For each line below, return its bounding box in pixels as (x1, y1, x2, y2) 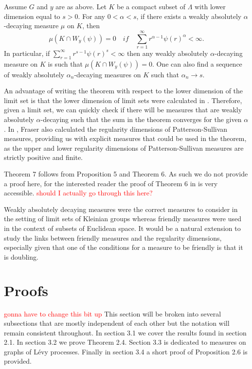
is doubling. (4, 251, 38, 262)
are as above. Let (55, 1, 107, 11)
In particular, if (4, 48, 50, 58)
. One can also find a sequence (152, 58, 242, 69)
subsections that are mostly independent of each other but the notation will (4, 318, 230, 328)
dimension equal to (4, 11, 60, 21)
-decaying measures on (74, 69, 141, 79)
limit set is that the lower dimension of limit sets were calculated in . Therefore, (4, 95, 242, 105)
